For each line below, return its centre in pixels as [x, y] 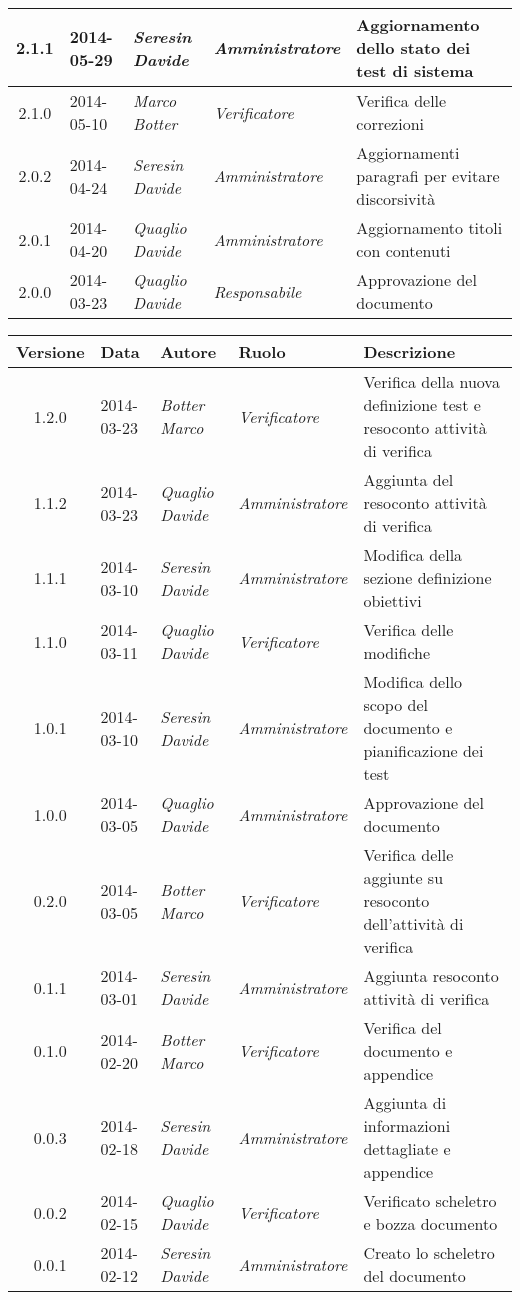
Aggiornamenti [408, 152]
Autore [188, 351]
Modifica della [413, 554]
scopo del [395, 704]
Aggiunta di [405, 1102]
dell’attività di [413, 923]
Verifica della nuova [431, 381]
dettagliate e [407, 1148]
